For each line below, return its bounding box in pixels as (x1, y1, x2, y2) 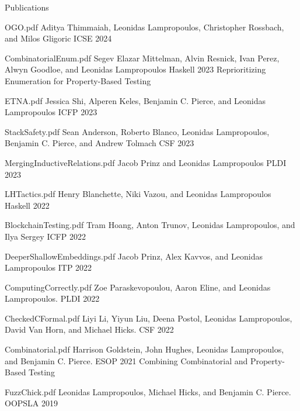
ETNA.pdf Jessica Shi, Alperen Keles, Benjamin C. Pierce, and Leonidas (5, 94, 266, 106)
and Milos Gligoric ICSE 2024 (5, 32, 112, 44)
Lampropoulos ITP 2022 (5, 261, 92, 274)
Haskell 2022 (5, 199, 50, 211)
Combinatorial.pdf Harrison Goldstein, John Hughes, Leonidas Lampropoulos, (5, 343, 284, 355)
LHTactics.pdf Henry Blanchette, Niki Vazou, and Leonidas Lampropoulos (5, 188, 271, 200)
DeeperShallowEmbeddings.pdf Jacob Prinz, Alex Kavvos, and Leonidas (5, 250, 263, 262)
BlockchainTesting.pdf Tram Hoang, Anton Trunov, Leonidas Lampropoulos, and (5, 219, 295, 231)
